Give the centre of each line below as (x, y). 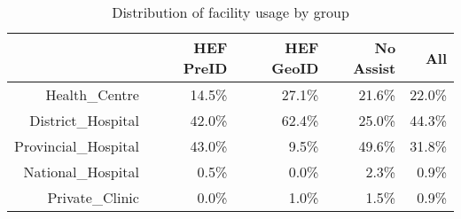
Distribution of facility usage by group (230, 12)
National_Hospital (81, 172)
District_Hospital (84, 120)
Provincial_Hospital (77, 146)
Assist (375, 68)
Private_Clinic (93, 197)
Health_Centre (92, 94)
